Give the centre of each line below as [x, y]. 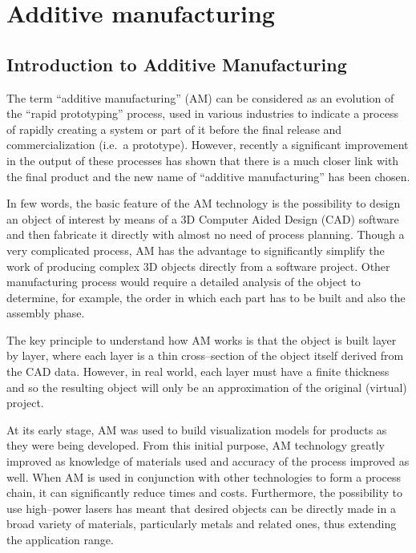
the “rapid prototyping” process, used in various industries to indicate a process [202, 113]
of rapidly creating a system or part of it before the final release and [174, 129]
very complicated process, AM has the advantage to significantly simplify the [196, 250]
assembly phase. [46, 313]
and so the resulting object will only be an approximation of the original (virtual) [207, 387]
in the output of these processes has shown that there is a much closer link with [203, 160]
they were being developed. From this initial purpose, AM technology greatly [196, 445]
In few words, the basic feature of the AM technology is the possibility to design [204, 203]
